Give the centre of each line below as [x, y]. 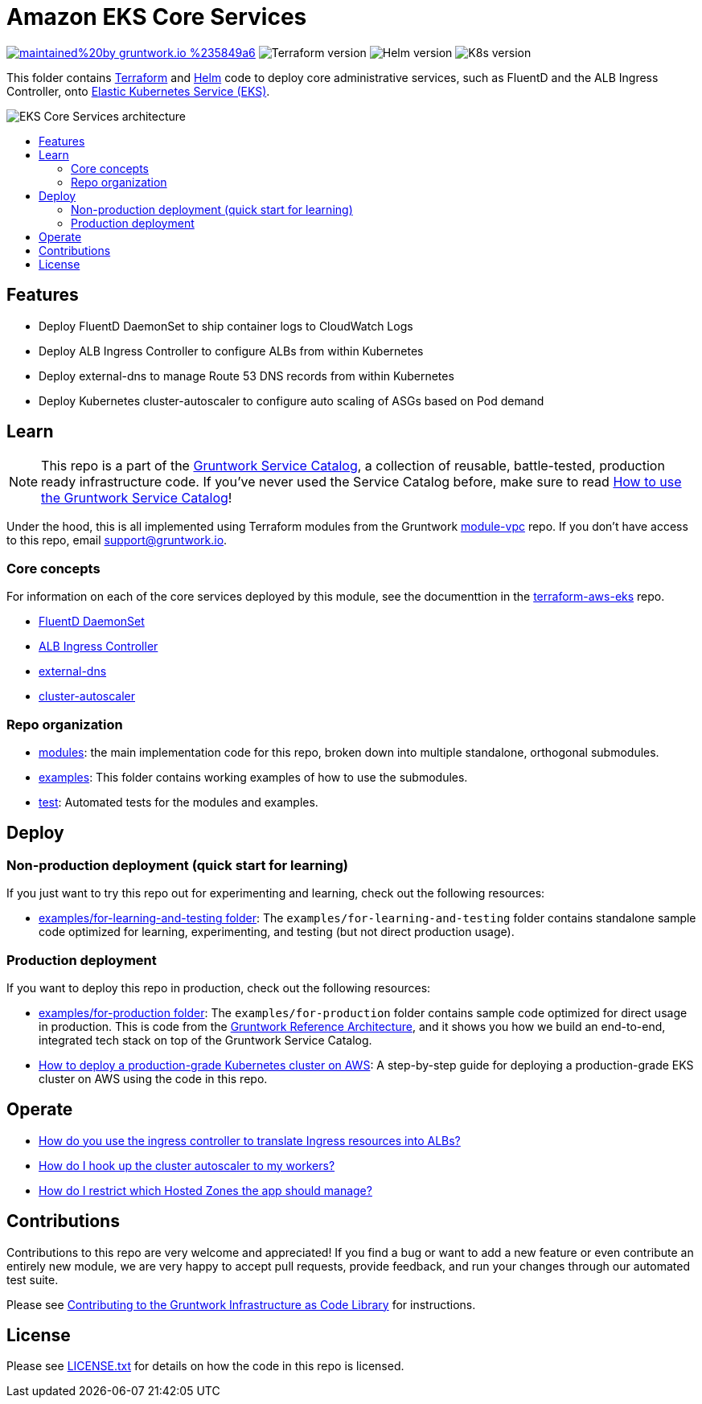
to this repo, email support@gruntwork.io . [117, 540]
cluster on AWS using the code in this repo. [153, 1078]
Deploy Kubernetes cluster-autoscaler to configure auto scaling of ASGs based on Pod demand [291, 400]
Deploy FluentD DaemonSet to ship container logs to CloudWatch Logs [226, 326]
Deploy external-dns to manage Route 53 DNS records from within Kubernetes [246, 376]
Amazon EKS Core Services [157, 17]
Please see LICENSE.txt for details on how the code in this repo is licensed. [205, 1366]
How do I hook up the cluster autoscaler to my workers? [187, 1165]
